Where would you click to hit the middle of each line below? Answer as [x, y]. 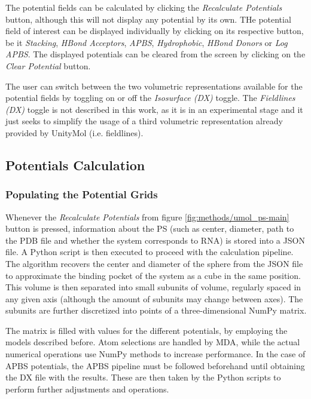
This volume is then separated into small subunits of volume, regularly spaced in [153, 287]
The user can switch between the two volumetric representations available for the [154, 86]
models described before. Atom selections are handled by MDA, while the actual [153, 342]
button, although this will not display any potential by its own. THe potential [148, 19]
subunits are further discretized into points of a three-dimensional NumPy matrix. [156, 310]
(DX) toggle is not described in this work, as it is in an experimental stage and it [154, 109]
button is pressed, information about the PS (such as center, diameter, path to [150, 228]
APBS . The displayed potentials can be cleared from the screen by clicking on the [155, 54]
